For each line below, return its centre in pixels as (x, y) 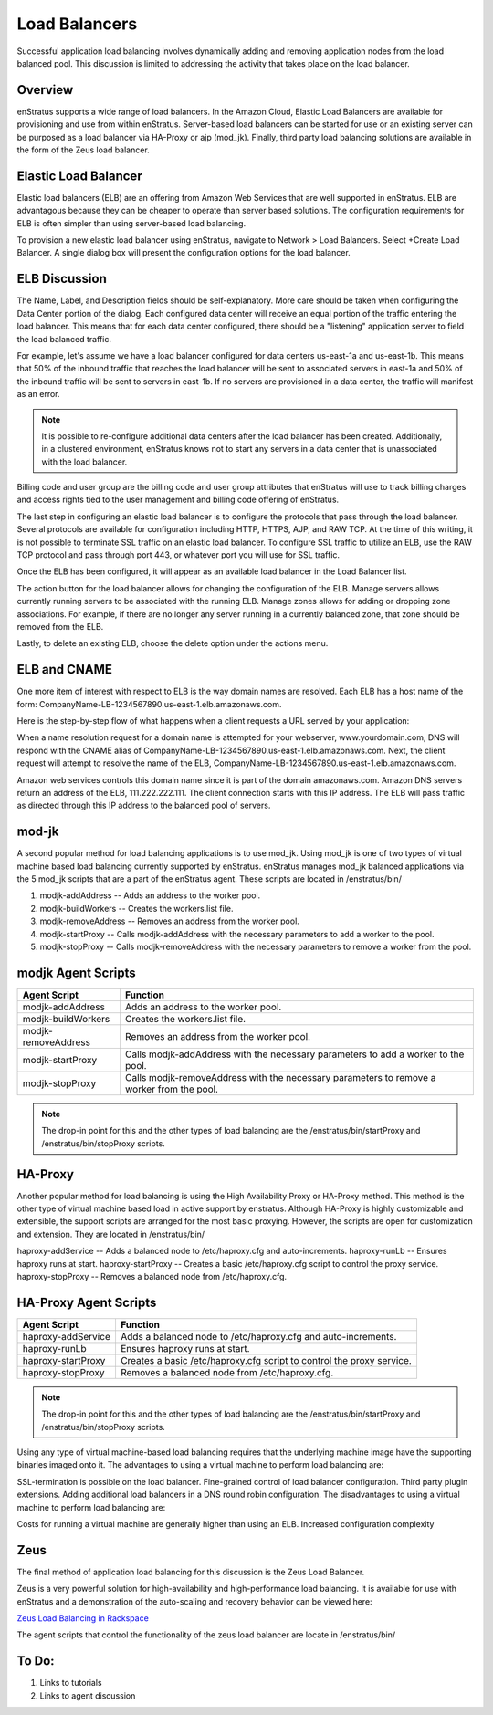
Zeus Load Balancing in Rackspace (83, 1618)
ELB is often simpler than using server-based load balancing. (131, 223)
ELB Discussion (62, 279)
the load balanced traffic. (64, 339)
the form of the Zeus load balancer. (83, 150)
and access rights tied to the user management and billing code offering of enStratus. (178, 500)
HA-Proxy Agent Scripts (87, 1302)
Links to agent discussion (88, 1695)
